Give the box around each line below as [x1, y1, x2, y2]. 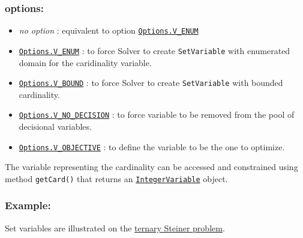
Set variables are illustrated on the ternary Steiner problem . [5, 221, 225, 234]
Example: [5, 198, 51, 213]
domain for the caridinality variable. [19, 56, 152, 69]
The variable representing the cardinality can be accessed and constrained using [5, 160, 298, 173]
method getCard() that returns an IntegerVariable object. [5, 172, 228, 185]
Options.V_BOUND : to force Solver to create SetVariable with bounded [19, 76, 283, 89]
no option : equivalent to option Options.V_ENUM [19, 24, 199, 37]
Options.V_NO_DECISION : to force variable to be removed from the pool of [19, 108, 295, 121]
